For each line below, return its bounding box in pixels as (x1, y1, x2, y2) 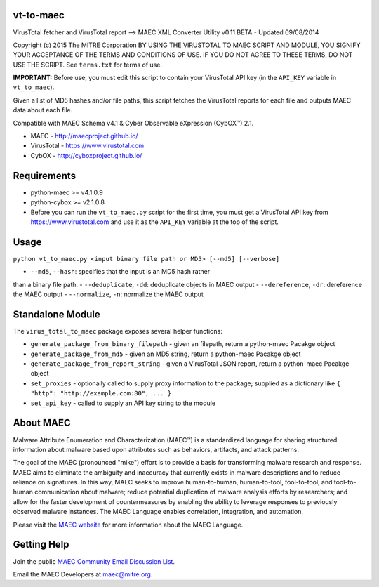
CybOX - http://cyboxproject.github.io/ (30, 151, 142, 159)
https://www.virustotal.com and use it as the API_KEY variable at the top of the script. (30, 218, 279, 226)
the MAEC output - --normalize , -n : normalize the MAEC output (13, 290, 204, 298)
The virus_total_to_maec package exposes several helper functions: (13, 327, 222, 335)
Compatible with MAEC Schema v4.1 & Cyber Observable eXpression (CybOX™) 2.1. (13, 119, 254, 127)
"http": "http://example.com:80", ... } (30, 390, 172, 397)
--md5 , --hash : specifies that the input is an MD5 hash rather (30, 268, 211, 276)
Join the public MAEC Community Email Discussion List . (13, 557, 175, 565)
